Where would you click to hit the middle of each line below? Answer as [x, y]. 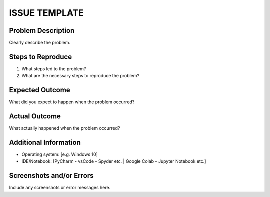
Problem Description [42, 31]
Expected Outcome [40, 90]
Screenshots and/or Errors [51, 176]
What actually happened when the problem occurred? [65, 128]
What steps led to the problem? [54, 69]
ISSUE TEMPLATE [47, 13]
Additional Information [45, 142]
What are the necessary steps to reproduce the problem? [81, 76]
